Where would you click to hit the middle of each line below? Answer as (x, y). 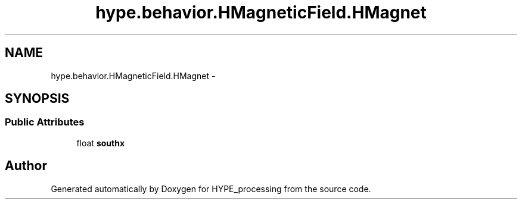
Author (26, 166)
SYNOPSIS (37, 99)
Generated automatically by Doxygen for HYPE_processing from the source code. (211, 189)
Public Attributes (45, 122)
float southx (101, 143)
